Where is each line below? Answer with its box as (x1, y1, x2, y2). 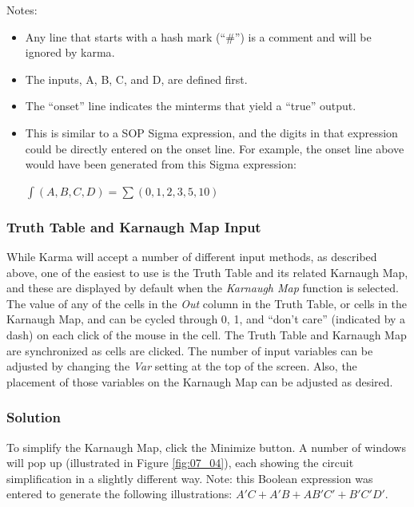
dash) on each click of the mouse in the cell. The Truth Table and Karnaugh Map (6, 326, 407, 343)
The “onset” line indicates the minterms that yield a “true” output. (25, 97, 356, 114)
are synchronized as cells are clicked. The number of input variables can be (6, 342, 373, 358)
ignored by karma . (25, 44, 115, 61)
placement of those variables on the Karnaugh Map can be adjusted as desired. (6, 373, 393, 390)
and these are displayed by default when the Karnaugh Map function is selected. (6, 279, 399, 296)
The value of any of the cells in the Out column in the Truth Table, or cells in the (6, 295, 408, 311)
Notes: (6, 2, 38, 18)
